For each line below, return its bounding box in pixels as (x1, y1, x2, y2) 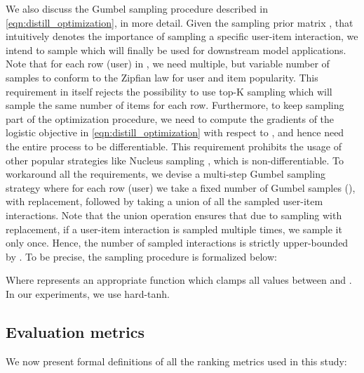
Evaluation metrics (6, 320, 144, 342)
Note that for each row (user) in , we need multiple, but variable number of (6, 56, 330, 71)
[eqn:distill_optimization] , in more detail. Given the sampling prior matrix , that (6, 15, 353, 30)
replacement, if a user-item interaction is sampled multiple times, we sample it (6, 221, 342, 236)
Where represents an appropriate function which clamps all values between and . (6, 273, 352, 287)
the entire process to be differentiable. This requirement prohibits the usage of (6, 138, 342, 153)
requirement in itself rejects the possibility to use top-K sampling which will (6, 84, 332, 98)
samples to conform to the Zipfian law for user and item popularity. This (6, 70, 318, 84)
